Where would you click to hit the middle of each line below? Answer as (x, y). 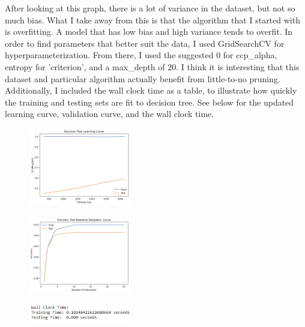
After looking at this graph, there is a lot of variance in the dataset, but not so (150, 8)
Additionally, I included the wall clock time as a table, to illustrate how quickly (151, 90)
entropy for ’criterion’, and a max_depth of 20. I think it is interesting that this (152, 66)
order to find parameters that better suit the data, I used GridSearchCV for (145, 43)
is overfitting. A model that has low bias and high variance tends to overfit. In (149, 31)
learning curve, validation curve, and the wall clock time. (110, 114)
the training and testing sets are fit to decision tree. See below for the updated (149, 102)
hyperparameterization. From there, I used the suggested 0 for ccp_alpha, (141, 55)
